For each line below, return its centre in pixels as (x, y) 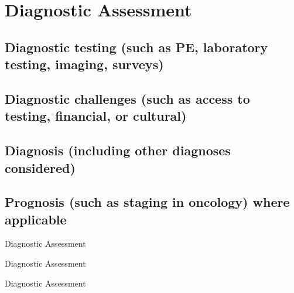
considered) (40, 167)
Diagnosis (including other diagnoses (118, 150)
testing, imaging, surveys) (84, 64)
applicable (36, 219)
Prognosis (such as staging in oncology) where (147, 202)
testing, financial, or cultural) (96, 116)
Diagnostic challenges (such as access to (127, 98)
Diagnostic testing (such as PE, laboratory (136, 47)
